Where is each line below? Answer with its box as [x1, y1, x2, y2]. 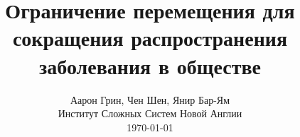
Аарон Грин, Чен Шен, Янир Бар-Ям [70, 92, 230, 107]
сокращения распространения [12, 23, 288, 52]
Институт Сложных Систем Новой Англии [58, 106, 242, 121]
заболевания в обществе [39, 51, 261, 80]
